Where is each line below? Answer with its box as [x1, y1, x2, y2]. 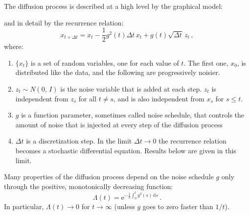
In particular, [4, 201, 44, 212]
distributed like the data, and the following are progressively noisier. [15, 67, 220, 77]
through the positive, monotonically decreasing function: [4, 181, 173, 191]
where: [4, 41, 23, 51]
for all [78, 93, 97, 103]
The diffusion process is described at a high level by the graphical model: [4, 1, 223, 11]
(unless [114, 201, 135, 212]
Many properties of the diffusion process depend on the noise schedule [4, 171, 214, 182]
